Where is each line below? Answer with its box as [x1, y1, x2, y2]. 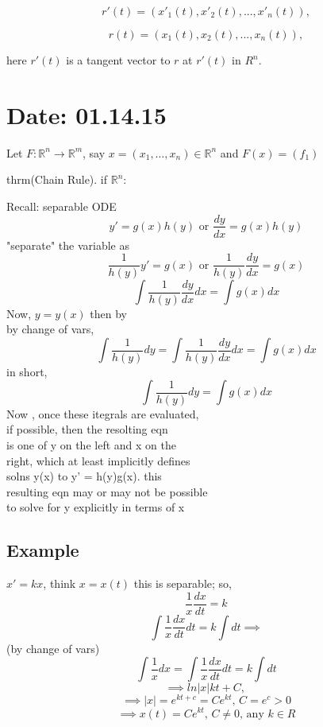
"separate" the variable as [6, 236, 129, 253]
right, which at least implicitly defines [6, 452, 190, 468]
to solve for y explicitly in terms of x [6, 499, 185, 515]
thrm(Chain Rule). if [6, 171, 108, 188]
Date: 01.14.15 [6, 98, 167, 130]
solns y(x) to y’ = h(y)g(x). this [6, 468, 162, 484]
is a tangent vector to [66, 52, 171, 68]
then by [90, 305, 128, 321]
